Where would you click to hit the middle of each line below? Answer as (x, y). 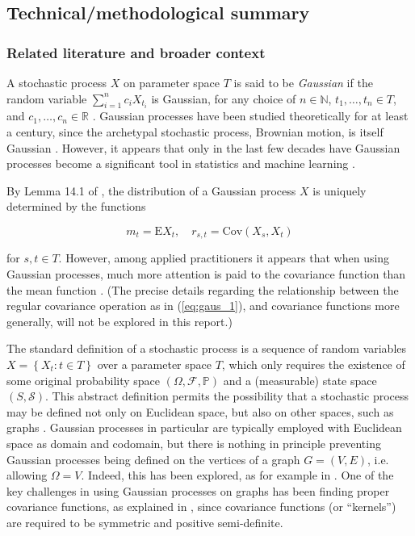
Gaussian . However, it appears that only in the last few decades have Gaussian (203, 147)
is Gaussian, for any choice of (224, 98)
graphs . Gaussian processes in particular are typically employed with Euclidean (204, 427)
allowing (27, 475)
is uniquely (340, 190)
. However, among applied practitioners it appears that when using (224, 258)
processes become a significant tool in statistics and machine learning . (181, 163)
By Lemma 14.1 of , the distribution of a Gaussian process (151, 190)
